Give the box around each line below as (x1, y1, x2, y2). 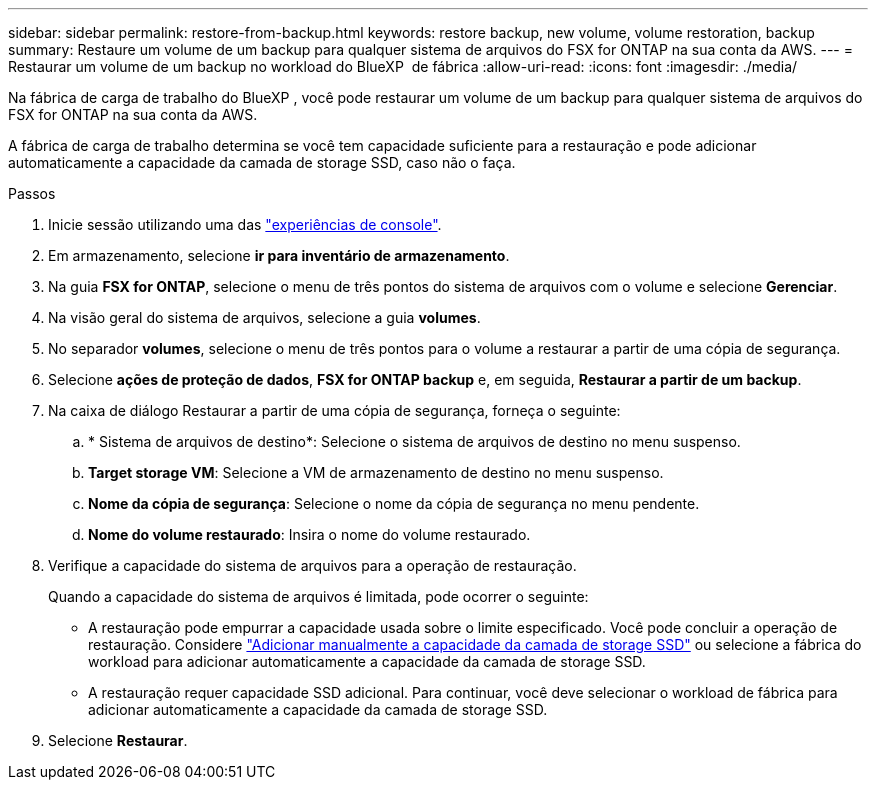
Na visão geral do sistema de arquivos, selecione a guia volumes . (48, 309, 481, 326)
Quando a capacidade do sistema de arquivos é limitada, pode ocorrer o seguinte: (48, 588, 589, 605)
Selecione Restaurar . (48, 732, 188, 749)
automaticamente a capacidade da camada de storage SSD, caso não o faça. (8, 154, 516, 171)
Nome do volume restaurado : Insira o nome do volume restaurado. (88, 526, 531, 543)
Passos (8, 185, 56, 202)
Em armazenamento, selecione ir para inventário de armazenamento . (48, 247, 510, 264)
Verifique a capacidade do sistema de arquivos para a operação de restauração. (48, 557, 577, 574)
